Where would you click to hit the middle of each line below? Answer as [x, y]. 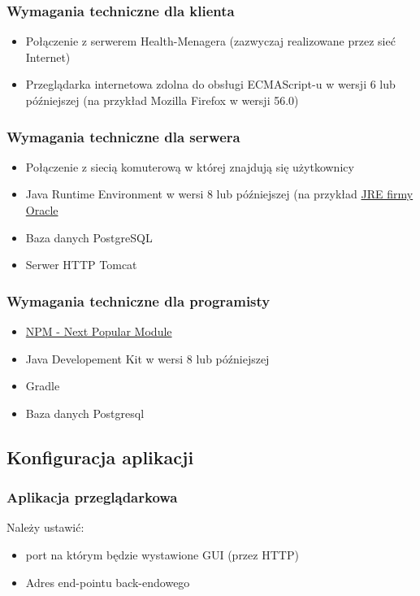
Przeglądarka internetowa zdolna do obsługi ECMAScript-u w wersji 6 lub [210, 84]
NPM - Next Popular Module [99, 331]
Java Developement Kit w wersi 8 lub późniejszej [147, 358]
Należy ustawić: [45, 527]
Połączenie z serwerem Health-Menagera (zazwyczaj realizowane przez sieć [210, 41]
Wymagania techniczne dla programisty [139, 300]
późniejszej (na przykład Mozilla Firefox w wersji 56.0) [162, 100]
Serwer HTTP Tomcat [81, 265]
